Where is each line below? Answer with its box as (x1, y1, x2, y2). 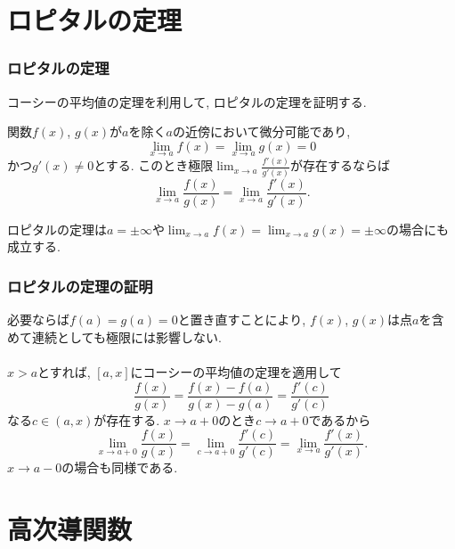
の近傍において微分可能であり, (172, 122, 351, 141)
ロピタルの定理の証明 (7, 274, 153, 297)
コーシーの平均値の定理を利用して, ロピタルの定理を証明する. (7, 92, 367, 111)
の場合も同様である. (61, 458, 178, 477)
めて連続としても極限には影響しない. (7, 327, 222, 346)
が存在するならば (290, 156, 391, 175)
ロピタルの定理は (7, 219, 107, 238)
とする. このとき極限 (93, 156, 214, 175)
